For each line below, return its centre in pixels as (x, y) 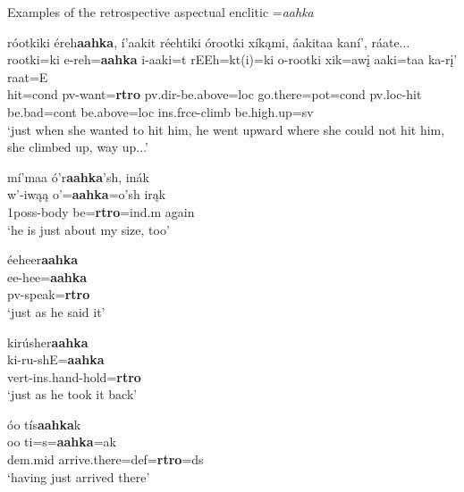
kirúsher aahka (48, 342)
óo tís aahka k (44, 424)
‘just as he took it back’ (72, 394)
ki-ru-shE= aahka (56, 359)
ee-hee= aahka (47, 276)
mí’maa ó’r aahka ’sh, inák (78, 176)
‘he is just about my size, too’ (89, 229)
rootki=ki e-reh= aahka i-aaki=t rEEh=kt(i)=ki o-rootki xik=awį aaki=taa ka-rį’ (232, 59)
